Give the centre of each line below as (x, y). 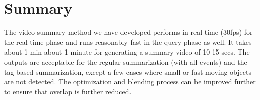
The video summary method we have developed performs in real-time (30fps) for (128, 32)
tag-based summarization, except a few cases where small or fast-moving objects (128, 71)
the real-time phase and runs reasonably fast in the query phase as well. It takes (128, 42)
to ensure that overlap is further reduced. (68, 91)
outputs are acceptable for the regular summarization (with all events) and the (126, 61)
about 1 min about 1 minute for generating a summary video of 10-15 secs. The (127, 52)
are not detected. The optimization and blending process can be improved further (130, 82)
